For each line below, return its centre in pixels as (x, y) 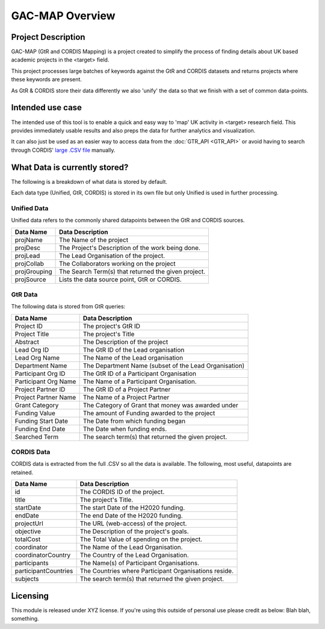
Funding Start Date (42, 421)
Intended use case (47, 108)
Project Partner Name (45, 397)
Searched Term (37, 437)
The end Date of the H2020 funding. (131, 516)
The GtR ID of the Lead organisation (134, 349)
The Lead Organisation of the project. (112, 255)
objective (28, 531)
